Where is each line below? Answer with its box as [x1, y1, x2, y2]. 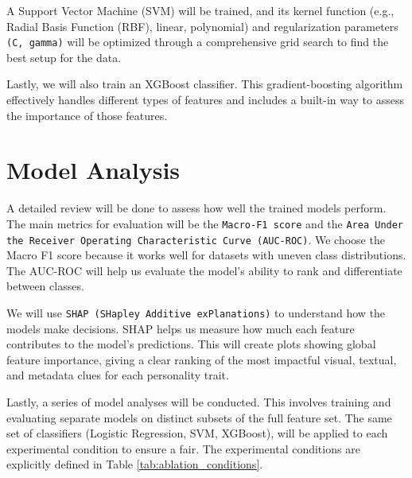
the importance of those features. [6, 107, 168, 123]
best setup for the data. [6, 49, 122, 65]
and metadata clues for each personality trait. [6, 367, 229, 383]
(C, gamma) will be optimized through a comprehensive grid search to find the [6, 33, 389, 50]
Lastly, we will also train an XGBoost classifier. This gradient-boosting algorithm [6, 76, 403, 92]
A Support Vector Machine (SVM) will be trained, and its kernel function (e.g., [6, 2, 395, 18]
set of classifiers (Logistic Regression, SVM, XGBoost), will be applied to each [6, 425, 388, 441]
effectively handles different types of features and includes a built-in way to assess [6, 91, 404, 108]
